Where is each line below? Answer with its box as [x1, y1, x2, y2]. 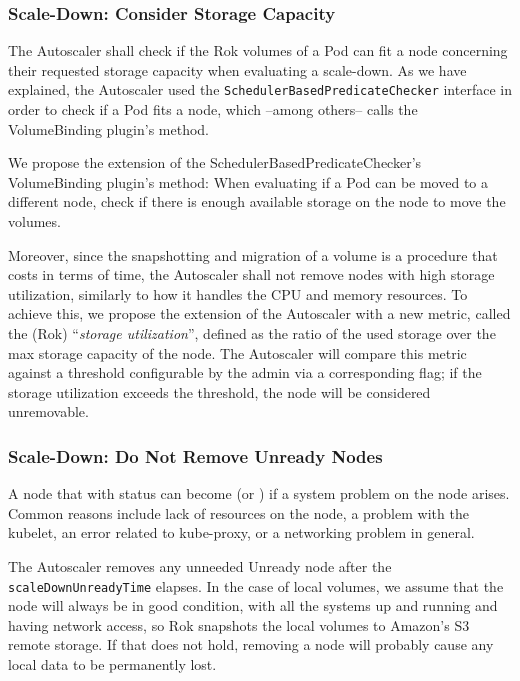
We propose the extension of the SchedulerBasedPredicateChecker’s [8, 152, 422, 173]
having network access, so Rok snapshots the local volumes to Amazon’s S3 [8, 614, 470, 635]
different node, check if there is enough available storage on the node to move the [8, 191, 506, 212]
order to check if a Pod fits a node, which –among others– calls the [8, 99, 418, 120]
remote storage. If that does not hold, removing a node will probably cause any [8, 634, 494, 655]
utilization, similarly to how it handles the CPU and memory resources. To [8, 283, 468, 304]
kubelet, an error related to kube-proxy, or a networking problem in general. [8, 522, 475, 543]
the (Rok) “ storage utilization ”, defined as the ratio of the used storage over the [8, 323, 496, 343]
